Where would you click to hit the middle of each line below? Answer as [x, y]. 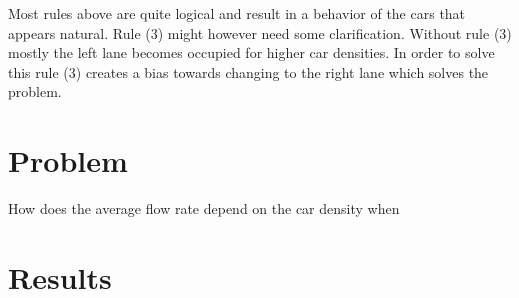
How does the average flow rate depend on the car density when [204, 208]
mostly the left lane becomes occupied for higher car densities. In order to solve [251, 52]
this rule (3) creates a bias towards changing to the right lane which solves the [248, 71]
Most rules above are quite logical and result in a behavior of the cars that [237, 13]
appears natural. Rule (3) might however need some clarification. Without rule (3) [260, 32]
